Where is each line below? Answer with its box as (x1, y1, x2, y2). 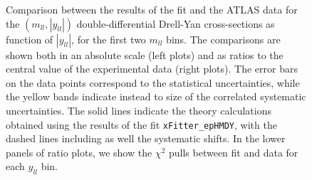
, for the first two (71, 31, 146, 46)
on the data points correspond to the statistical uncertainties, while (6, 75, 300, 90)
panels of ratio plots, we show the (6, 144, 152, 159)
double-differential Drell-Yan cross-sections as (76, 16, 275, 31)
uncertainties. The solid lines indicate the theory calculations (6, 102, 271, 117)
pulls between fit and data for (168, 144, 298, 159)
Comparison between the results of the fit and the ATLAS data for (6, 2, 298, 16)
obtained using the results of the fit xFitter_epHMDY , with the (6, 117, 277, 132)
